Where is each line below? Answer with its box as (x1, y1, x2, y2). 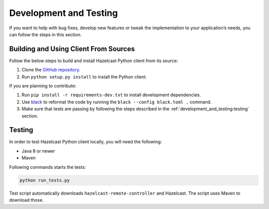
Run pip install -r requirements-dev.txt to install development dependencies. (21, 92, 201, 98)
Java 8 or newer (21, 148, 55, 154)
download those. (9, 197, 44, 203)
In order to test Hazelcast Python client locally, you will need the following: (9, 139, 162, 145)
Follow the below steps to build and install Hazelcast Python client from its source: (9, 58, 178, 64)
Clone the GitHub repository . (21, 67, 81, 73)
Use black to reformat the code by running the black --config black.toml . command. (21, 99, 212, 105)
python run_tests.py (19, 177, 70, 183)
